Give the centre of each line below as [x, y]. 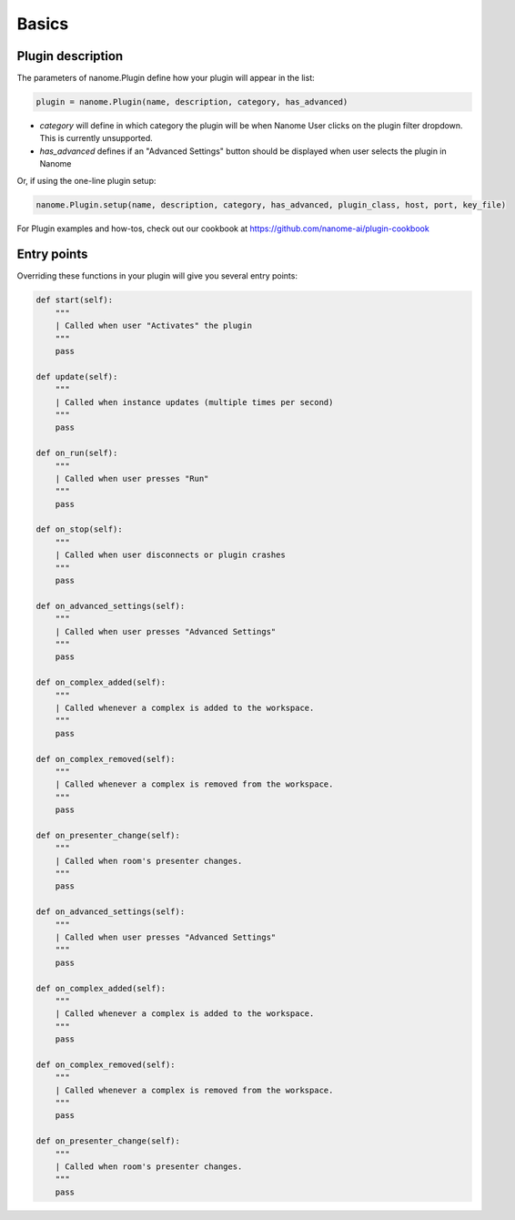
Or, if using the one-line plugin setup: [86, 180]
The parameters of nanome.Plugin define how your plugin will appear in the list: [166, 78]
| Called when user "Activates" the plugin [153, 326]
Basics [43, 24]
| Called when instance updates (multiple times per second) [194, 402]
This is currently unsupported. [96, 138]
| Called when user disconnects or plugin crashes [170, 555]
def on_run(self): [77, 453]
